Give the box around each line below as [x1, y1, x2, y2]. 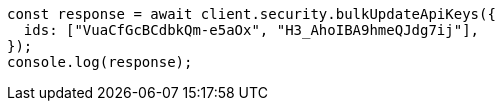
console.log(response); [7, 54, 193, 70]
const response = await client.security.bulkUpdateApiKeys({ [7, 6, 496, 22]
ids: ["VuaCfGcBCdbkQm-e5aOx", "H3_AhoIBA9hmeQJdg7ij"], [23, 22, 480, 38]
